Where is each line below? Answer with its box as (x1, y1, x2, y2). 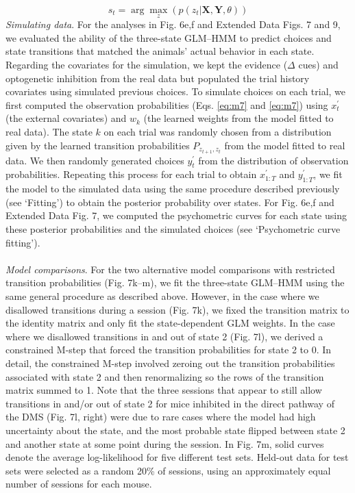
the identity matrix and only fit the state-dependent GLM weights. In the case (5, 316, 335, 330)
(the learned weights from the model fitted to (143, 111, 334, 125)
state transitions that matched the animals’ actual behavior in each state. (5, 44, 315, 58)
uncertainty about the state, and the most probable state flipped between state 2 (5, 422, 345, 437)
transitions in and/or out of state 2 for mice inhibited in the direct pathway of (5, 396, 334, 410)
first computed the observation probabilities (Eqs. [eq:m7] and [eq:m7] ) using (5, 97, 328, 112)
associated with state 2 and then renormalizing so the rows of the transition (5, 369, 324, 383)
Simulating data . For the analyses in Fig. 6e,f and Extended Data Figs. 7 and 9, (5, 17, 341, 31)
